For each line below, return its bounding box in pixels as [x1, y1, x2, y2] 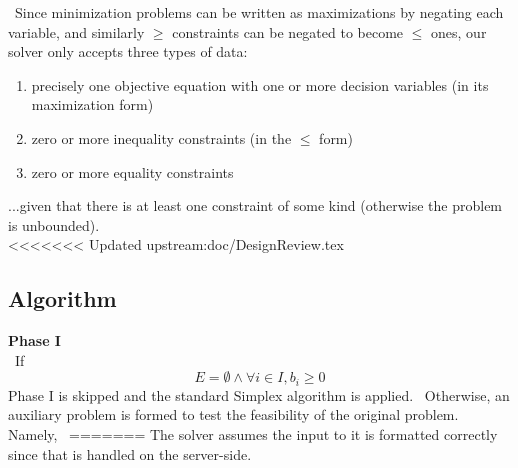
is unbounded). [8, 214, 100, 235]
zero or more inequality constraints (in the [31, 127, 292, 148]
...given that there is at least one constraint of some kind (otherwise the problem [8, 195, 503, 216]
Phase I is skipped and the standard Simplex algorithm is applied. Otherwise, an [8, 384, 510, 405]
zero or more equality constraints [31, 161, 234, 182]
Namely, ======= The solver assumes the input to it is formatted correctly [8, 423, 498, 444]
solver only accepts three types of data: [8, 41, 248, 62]
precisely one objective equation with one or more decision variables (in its [31, 74, 489, 95]
